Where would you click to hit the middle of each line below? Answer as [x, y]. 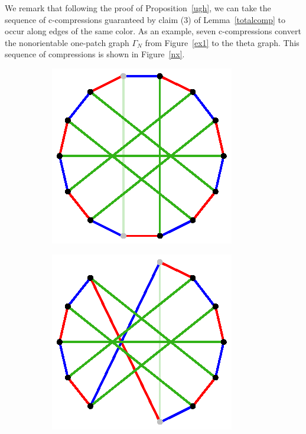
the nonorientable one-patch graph [67, 42]
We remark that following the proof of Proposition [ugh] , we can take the [138, 8]
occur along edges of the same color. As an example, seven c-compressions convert [153, 31]
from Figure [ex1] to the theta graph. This [222, 42]
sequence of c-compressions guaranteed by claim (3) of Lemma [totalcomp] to [145, 19]
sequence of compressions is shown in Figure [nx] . [95, 54]
